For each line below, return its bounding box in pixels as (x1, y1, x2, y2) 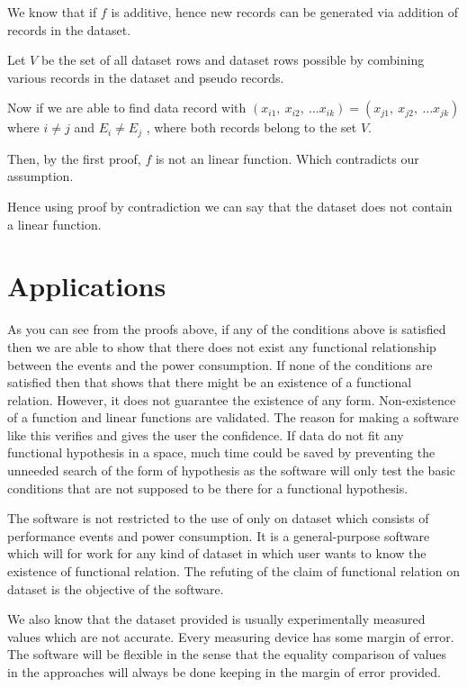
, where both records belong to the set (146, 118, 357, 137)
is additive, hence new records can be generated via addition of (111, 3, 459, 21)
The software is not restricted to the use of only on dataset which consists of (7, 509, 429, 528)
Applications (7, 267, 166, 304)
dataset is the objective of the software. (7, 579, 224, 598)
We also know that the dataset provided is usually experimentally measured (7, 610, 426, 628)
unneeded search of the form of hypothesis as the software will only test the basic (7, 461, 456, 480)
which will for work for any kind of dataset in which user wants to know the (7, 544, 427, 563)
